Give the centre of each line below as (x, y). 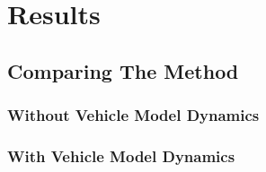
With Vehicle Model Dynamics (121, 155)
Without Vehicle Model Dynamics (133, 115)
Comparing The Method (123, 70)
